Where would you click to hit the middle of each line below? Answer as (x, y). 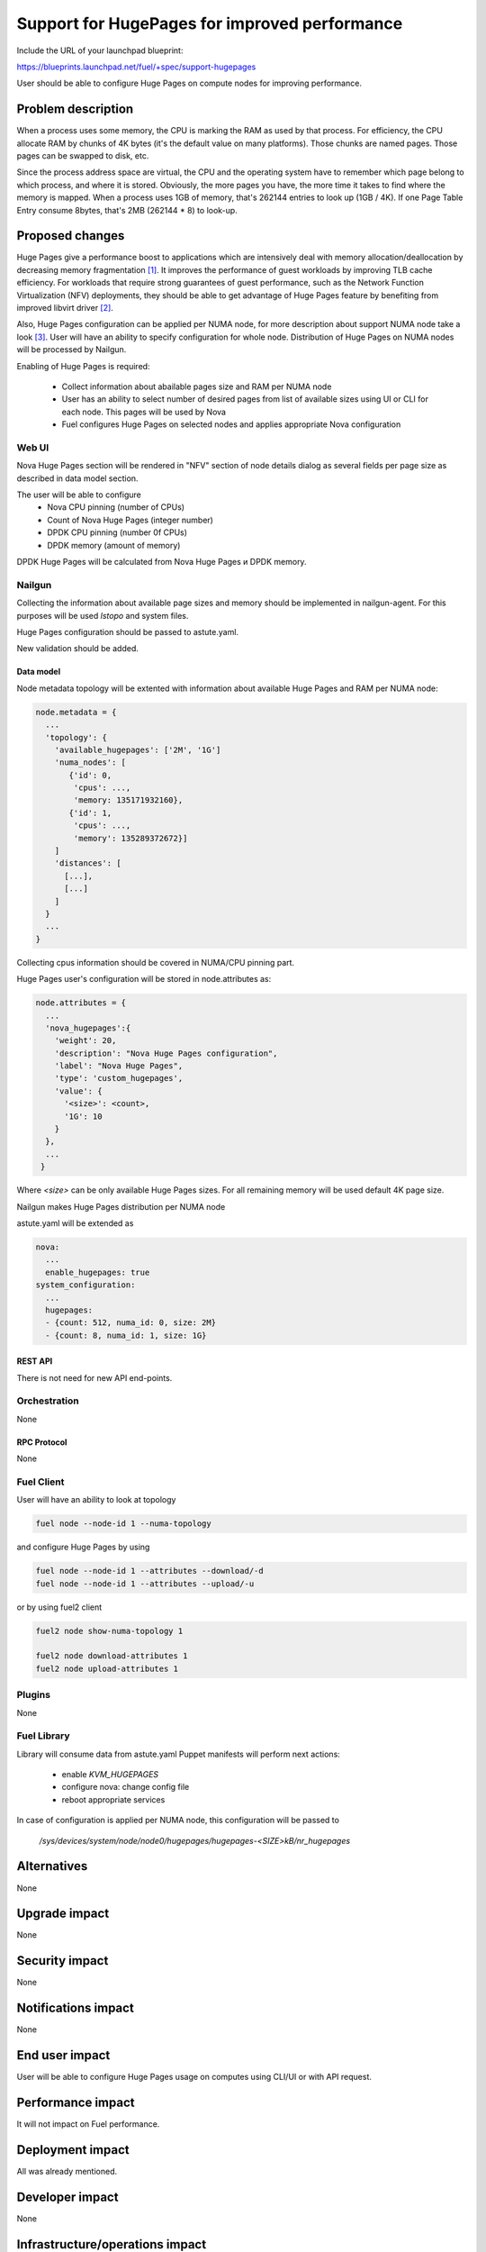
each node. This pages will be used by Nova (144, 412)
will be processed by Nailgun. (72, 350)
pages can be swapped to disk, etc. (83, 156)
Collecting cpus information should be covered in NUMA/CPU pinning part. (156, 962)
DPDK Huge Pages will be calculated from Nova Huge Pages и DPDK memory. (162, 562)
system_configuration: (85, 1285)
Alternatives (52, 1866)
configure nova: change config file (126, 1787)
